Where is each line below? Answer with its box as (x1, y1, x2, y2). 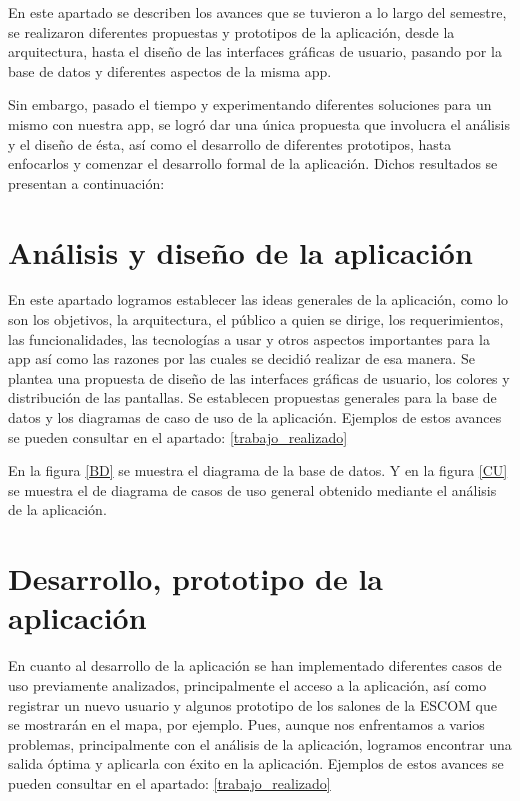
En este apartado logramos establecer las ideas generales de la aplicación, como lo (8, 289, 509, 310)
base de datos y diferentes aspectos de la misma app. (8, 60, 332, 81)
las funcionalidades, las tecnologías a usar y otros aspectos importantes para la (8, 328, 490, 349)
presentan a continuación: (8, 172, 165, 193)
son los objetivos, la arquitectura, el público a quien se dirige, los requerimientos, (8, 309, 504, 330)
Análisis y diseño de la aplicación (8, 231, 473, 272)
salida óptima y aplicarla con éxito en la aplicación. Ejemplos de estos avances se (8, 753, 504, 774)
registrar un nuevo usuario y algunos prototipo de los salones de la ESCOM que (8, 694, 497, 715)
